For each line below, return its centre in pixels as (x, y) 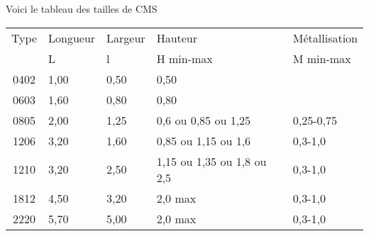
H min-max (184, 58)
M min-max (322, 58)
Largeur (126, 38)
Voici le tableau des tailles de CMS (82, 9)
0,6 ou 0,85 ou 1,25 (204, 120)
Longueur (72, 38)
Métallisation (325, 38)
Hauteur (177, 38)
